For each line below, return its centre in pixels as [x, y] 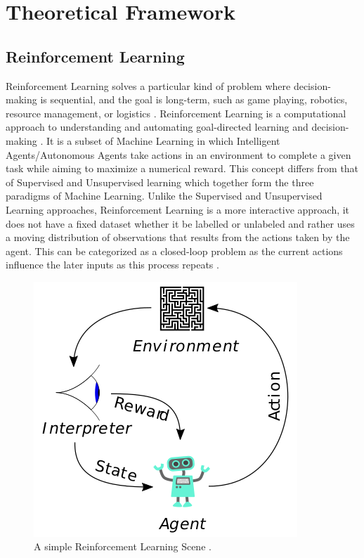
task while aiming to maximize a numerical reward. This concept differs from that [182, 168]
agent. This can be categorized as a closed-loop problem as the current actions [174, 251]
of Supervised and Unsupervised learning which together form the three [160, 182]
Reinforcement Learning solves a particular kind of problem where [148, 85]
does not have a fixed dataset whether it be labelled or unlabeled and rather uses [180, 223]
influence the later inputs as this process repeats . [112, 265]
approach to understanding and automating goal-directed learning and [157, 127]
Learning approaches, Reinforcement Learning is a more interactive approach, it [178, 209]
